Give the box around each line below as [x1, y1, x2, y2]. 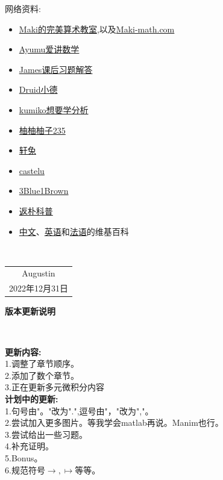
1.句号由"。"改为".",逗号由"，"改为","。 [5, 404, 154, 417]
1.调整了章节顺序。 [5, 357, 79, 370]
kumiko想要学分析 [19, 103, 89, 116]
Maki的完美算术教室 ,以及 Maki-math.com [19, 22, 175, 35]
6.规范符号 [5, 463, 45, 476]
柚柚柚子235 [19, 123, 66, 136]
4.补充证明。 [5, 440, 54, 452]
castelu [19, 164, 45, 176]
